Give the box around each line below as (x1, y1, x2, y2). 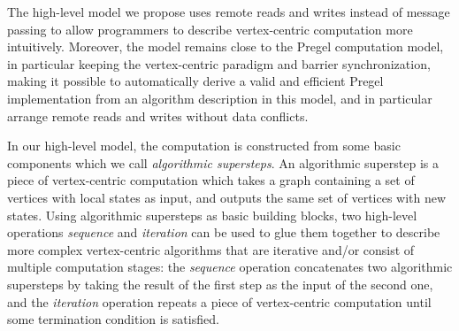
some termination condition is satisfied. (7, 310, 219, 328)
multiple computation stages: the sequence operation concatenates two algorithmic (7, 258, 453, 276)
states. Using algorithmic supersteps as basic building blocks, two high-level (7, 205, 417, 224)
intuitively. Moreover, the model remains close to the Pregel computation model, (7, 37, 444, 56)
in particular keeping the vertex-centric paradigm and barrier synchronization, (7, 54, 431, 73)
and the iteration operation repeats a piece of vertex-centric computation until (7, 292, 432, 311)
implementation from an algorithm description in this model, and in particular (7, 89, 432, 107)
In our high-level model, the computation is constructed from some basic (7, 136, 401, 155)
